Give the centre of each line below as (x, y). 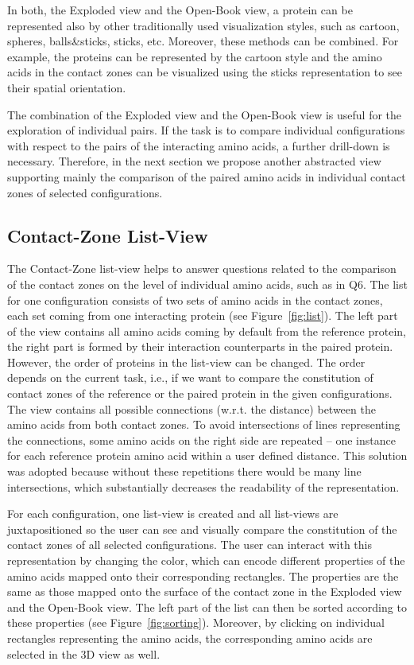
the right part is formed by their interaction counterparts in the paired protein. (200, 346)
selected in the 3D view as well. (84, 653)
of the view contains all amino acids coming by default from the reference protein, (207, 331)
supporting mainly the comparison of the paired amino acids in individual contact (207, 176)
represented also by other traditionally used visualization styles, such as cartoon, (203, 25)
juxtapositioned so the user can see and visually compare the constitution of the (202, 529)
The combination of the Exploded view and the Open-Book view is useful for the (205, 114)
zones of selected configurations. (85, 192)
